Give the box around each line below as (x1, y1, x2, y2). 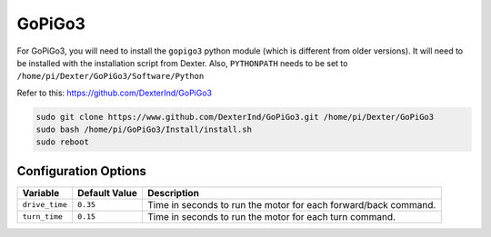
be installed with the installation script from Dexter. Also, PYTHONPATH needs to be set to (16, 57, 348, 68)
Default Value (77, 186, 138, 199)
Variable (22, 186, 60, 199)
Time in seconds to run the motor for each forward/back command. (146, 198, 436, 211)
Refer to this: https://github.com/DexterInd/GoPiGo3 (16, 87, 213, 98)
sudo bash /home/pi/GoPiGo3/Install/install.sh (35, 124, 252, 135)
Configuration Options (16, 163, 147, 179)
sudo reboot (35, 137, 90, 147)
